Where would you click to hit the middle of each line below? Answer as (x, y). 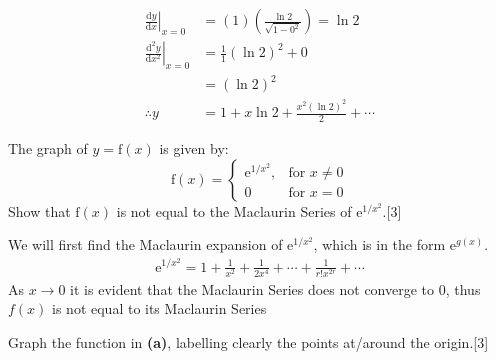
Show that (39, 210)
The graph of (48, 148)
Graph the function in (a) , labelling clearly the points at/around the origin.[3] (248, 341)
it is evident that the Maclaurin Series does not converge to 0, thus (275, 288)
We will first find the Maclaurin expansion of (145, 244)
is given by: (194, 148)
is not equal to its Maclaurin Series (159, 308)
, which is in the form (379, 244)
